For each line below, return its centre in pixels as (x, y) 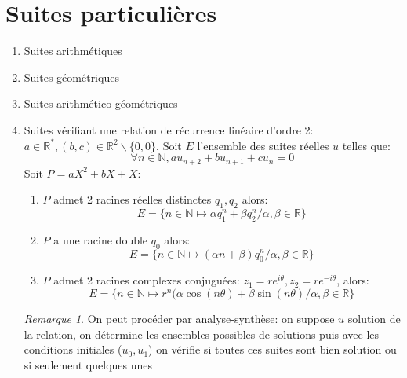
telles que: (366, 145)
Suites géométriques (71, 77)
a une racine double (101, 239)
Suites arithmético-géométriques (101, 103)
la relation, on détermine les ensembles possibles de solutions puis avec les (202, 334)
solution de (374, 318)
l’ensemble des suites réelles (263, 145)
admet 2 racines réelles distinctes (133, 199)
